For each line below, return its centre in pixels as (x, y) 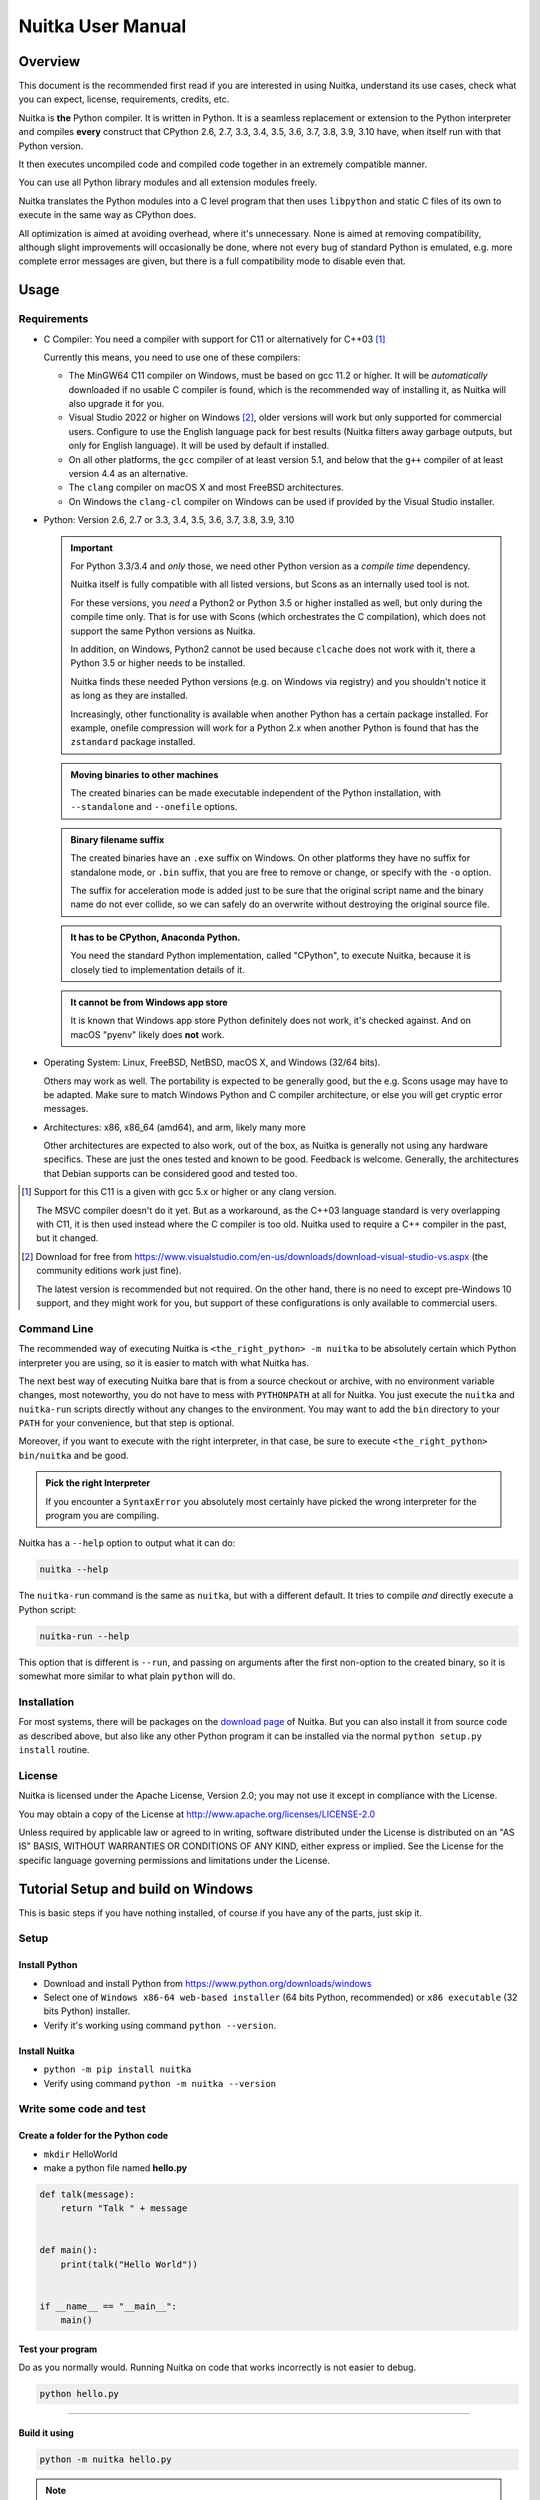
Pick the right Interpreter (97, 1483)
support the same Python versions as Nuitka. (163, 631)
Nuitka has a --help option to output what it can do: (127, 1543)
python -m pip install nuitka (117, 2069)
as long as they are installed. (129, 696)
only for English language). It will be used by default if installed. (199, 446)
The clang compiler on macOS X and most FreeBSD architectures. (206, 487)
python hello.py (79, 2394)
